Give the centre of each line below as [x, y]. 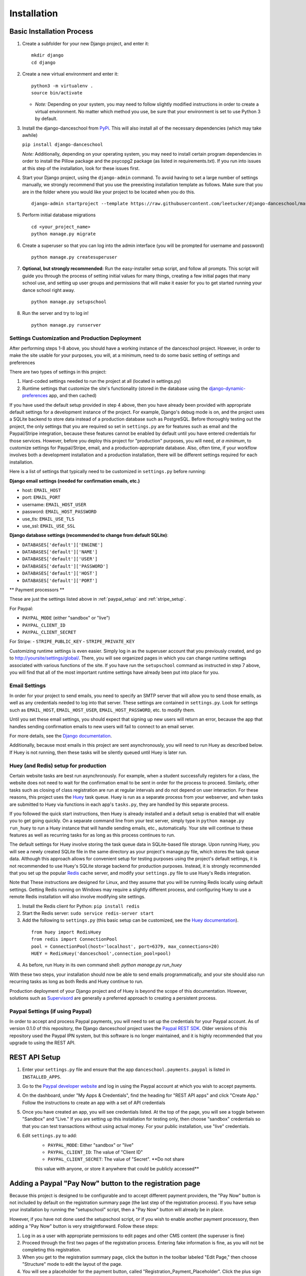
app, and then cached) [73, 396]
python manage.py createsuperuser [74, 257]
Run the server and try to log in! [55, 313]
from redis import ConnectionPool [74, 939]
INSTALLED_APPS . [42, 1076]
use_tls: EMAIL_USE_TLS [48, 519]
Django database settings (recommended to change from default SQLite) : [89, 535]
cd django [43, 62]
